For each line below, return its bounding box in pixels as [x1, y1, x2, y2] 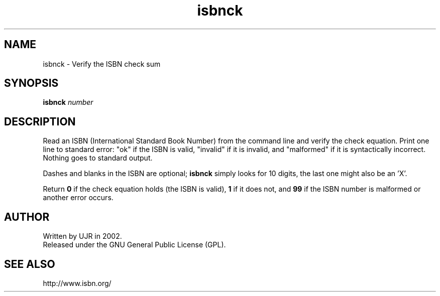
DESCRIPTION [4, 115, 76, 128]
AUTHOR [4, 210, 50, 223]
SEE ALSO [4, 257, 55, 270]
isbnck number [43, 98, 93, 107]
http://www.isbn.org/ [43, 278, 112, 287]
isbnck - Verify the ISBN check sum [43, 59, 161, 68]
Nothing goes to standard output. [43, 154, 153, 163]
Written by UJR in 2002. [43, 232, 122, 241]
